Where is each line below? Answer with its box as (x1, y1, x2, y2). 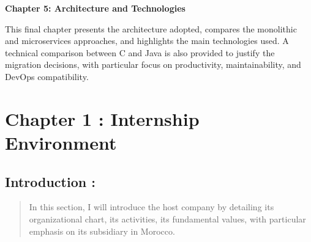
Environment (5, 130, 117, 155)
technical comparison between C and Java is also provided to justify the (5, 46, 275, 59)
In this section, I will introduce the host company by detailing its (29, 200, 274, 213)
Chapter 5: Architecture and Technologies (5, 2, 185, 14)
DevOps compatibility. (5, 70, 89, 82)
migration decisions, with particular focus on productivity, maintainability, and (5, 58, 301, 71)
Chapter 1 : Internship (5, 106, 200, 131)
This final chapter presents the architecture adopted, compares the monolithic (5, 22, 297, 35)
